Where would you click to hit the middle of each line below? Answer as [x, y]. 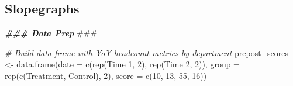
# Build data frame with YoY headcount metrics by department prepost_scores [147, 52]
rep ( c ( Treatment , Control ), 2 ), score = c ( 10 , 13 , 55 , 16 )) [106, 75]
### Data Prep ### [51, 33]
